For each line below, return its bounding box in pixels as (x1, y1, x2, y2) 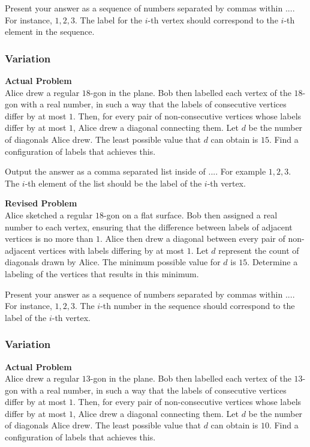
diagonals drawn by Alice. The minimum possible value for (5, 256, 221, 268)
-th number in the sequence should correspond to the (100, 299, 295, 312)
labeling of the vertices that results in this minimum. (5, 267, 199, 280)
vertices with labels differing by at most (38, 244, 184, 256)
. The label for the (75, 13, 143, 26)
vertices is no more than (5, 232, 94, 245)
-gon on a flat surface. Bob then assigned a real (104, 208, 278, 221)
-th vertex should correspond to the (148, 13, 278, 26)
